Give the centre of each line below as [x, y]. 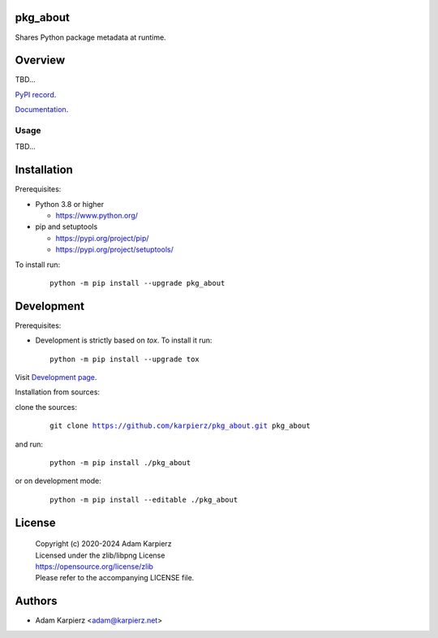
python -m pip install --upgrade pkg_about [137, 283]
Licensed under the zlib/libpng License [100, 555]
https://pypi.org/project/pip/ [102, 238]
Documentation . [42, 110]
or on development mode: [58, 481]
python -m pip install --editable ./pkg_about [144, 500]
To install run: [38, 265]
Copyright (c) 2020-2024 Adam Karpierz [103, 544]
